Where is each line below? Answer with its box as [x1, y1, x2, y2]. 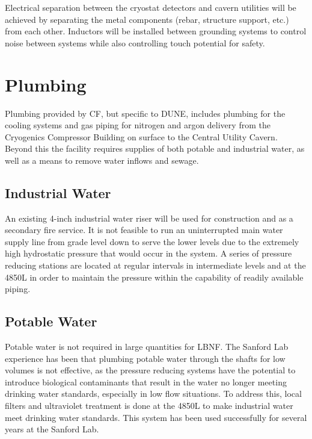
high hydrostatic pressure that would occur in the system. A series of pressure [5, 247, 292, 260]
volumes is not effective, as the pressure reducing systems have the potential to [5, 364, 296, 376]
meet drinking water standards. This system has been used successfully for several [5, 411, 307, 423]
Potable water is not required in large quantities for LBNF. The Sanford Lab [5, 340, 289, 353]
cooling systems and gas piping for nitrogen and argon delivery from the [5, 119, 271, 131]
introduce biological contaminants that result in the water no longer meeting [5, 375, 287, 388]
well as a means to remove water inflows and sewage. [5, 154, 199, 166]
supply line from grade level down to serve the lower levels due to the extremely [5, 235, 299, 248]
